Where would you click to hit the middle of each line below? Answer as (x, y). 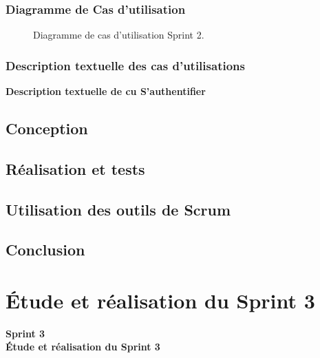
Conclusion (45, 250)
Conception (47, 128)
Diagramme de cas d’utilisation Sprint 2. (119, 35)
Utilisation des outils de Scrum (118, 209)
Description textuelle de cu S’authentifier (106, 91)
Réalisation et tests (75, 168)
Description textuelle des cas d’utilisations (125, 65)
